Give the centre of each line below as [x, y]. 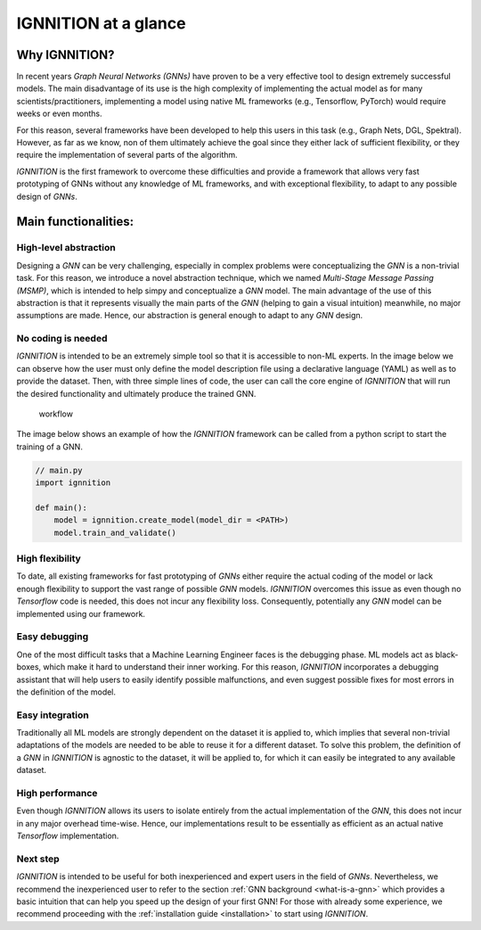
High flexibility [49, 559]
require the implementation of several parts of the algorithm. [127, 155]
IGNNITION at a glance [101, 23]
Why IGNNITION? [65, 55]
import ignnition [73, 483]
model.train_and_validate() [115, 532]
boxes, [29, 667]
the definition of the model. [66, 692]
